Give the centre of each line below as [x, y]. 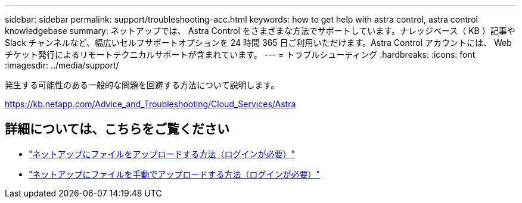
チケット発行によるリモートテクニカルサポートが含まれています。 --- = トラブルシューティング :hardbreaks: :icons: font [240, 54]
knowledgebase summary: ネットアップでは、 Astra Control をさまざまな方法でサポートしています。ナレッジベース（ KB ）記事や [260, 31]
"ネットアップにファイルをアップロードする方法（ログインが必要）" [162, 154]
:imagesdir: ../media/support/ [62, 65]
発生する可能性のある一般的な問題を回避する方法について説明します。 [142, 85]
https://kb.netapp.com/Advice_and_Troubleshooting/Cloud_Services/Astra [150, 104]
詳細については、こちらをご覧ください [117, 129]
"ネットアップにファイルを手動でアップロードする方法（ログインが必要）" [175, 174]
